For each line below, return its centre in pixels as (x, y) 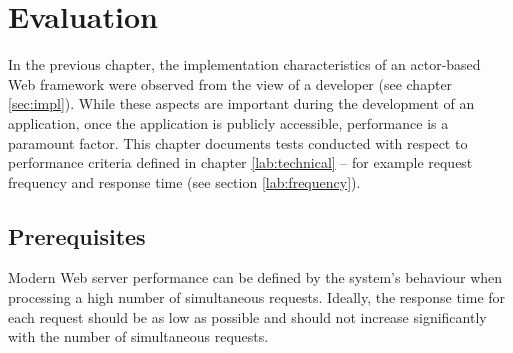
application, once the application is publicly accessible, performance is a (228, 122)
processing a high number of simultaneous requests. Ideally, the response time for (257, 297)
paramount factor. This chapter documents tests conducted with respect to (238, 142)
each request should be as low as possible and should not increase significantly (247, 316)
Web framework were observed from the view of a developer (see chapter (230, 83)
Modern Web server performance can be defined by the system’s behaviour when (255, 277)
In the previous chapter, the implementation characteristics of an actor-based (244, 64)
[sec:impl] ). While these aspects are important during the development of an (241, 103)
